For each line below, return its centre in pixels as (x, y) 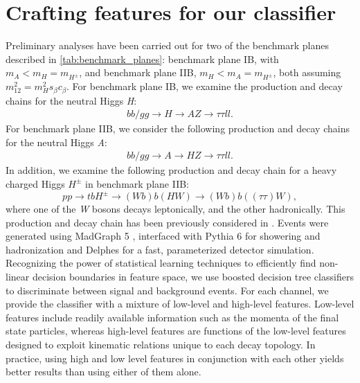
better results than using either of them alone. (103, 372)
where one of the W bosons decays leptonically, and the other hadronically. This (175, 209)
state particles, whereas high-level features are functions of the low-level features (176, 331)
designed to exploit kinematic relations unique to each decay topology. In (161, 344)
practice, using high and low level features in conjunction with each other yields (175, 358)
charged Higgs (35, 183)
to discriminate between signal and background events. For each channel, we (167, 290)
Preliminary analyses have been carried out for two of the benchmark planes (167, 45)
